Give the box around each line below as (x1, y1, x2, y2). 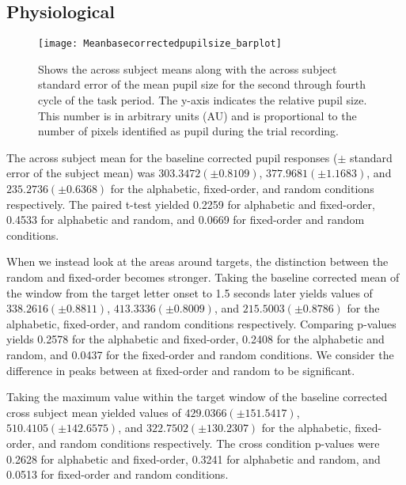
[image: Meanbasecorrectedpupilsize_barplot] (38, 38, 282, 50)
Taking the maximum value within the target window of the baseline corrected (6, 388, 388, 405)
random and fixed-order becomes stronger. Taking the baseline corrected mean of (6, 268, 400, 285)
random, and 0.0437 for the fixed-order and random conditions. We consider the (6, 346, 394, 362)
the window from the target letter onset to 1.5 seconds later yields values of (6, 284, 373, 301)
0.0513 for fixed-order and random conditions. (6, 466, 229, 483)
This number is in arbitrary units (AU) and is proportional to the (38, 107, 357, 123)
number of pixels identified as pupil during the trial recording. (38, 123, 339, 139)
